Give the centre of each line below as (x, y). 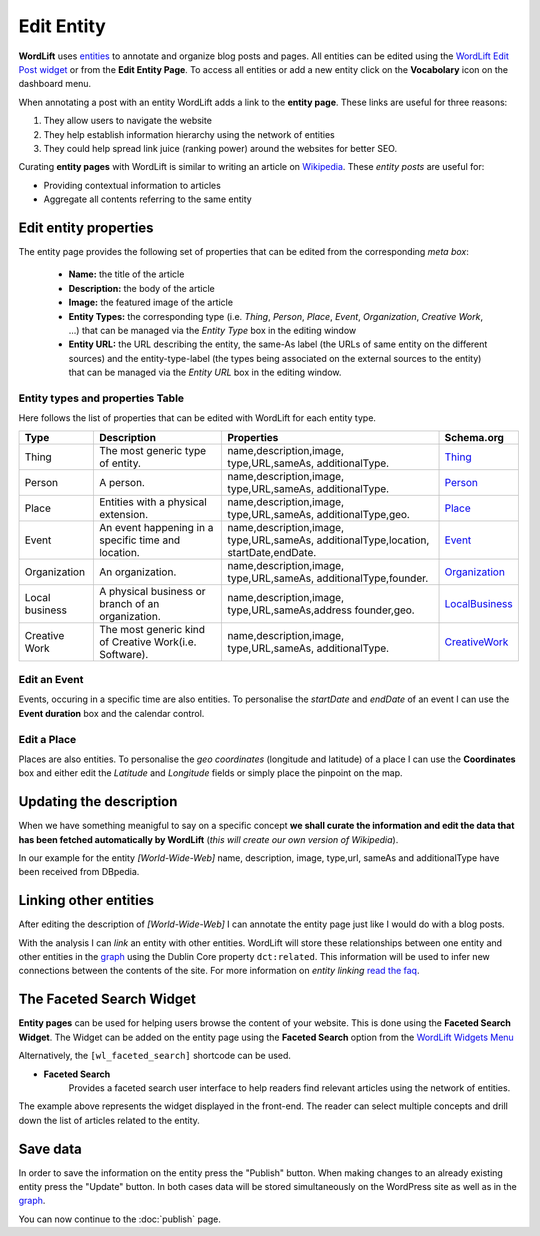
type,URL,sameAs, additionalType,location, (328, 540)
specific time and (139, 540)
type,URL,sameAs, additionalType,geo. (318, 514)
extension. (123, 514)
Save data (50, 1148)
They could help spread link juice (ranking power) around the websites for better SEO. (220, 148)
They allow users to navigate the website (127, 121)
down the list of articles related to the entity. (109, 1120)
